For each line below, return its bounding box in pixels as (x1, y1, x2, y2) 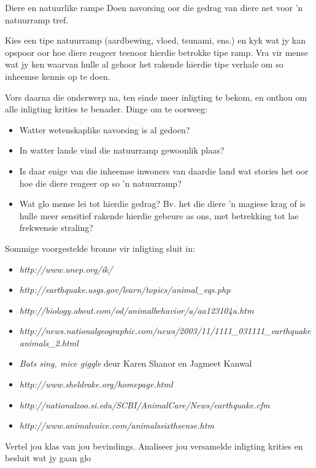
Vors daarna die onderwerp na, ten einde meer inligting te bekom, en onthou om (5, 90, 307, 103)
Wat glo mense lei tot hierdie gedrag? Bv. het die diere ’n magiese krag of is (19, 197, 306, 210)
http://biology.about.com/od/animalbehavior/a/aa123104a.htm (19, 303, 254, 316)
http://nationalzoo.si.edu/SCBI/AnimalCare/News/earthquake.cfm (19, 398, 270, 411)
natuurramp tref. (5, 13, 69, 26)
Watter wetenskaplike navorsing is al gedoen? (19, 123, 190, 136)
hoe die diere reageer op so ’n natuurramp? (19, 176, 182, 189)
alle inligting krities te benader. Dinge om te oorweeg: (5, 103, 207, 115)
